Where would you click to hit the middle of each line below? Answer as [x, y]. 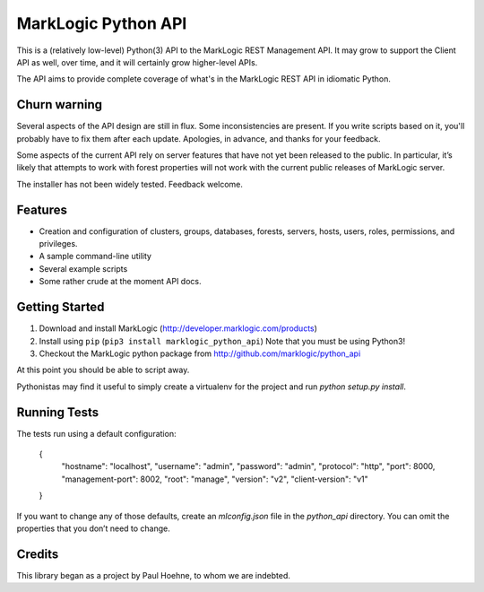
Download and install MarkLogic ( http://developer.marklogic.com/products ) [178, 328]
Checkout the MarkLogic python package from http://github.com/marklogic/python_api [200, 353]
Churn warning [60, 104]
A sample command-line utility [95, 257]
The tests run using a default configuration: [96, 433]
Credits [38, 554]
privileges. [58, 244]
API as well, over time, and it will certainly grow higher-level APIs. [137, 62]
